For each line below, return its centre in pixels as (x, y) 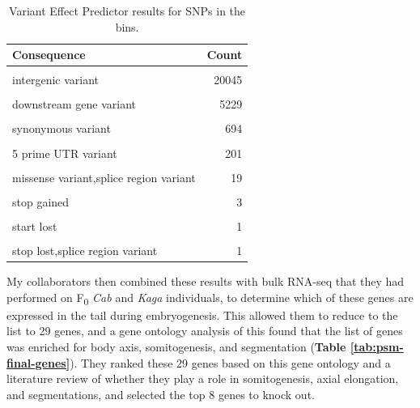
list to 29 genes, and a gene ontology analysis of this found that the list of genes (205, 331)
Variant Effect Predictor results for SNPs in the (127, 11)
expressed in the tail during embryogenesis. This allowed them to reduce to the (202, 314)
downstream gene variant (74, 104)
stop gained (41, 201)
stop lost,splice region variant (85, 250)
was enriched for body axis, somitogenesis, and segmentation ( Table (176, 346)
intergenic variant (56, 80)
